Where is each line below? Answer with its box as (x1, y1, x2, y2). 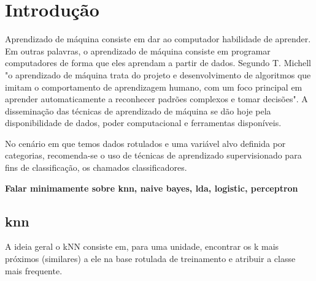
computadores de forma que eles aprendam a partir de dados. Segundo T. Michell (5, 56, 311, 69)
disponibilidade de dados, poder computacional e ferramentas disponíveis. (5, 116, 282, 129)
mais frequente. (5, 264, 63, 277)
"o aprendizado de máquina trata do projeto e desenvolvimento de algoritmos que (5, 68, 311, 81)
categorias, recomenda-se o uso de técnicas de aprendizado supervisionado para (5, 149, 302, 162)
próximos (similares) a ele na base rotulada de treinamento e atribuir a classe (5, 252, 296, 265)
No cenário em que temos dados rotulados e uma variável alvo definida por (5, 137, 286, 149)
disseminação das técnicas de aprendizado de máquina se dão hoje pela (5, 104, 271, 117)
